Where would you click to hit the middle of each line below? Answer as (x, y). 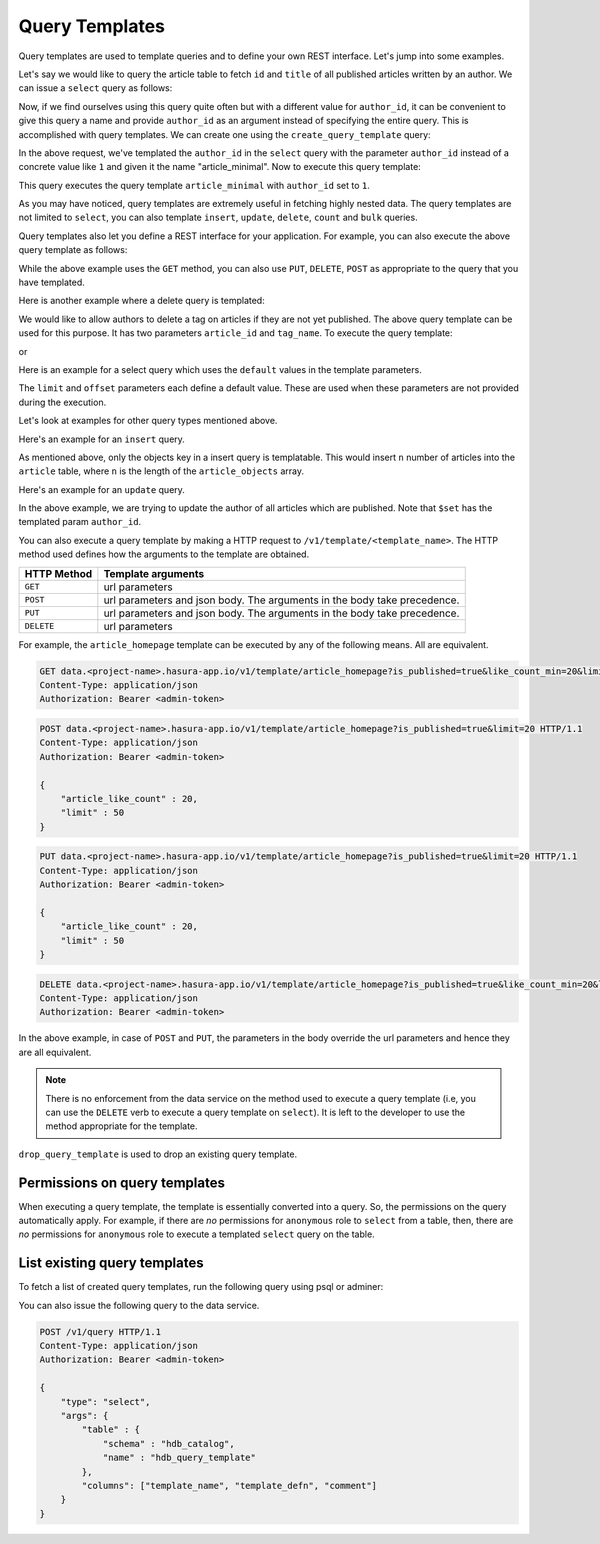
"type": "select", (105, 1401)
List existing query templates (111, 1263)
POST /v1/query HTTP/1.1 (100, 1331)
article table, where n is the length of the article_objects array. (161, 471)
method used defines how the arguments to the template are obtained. (164, 554)
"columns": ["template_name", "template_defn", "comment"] (229, 1485)
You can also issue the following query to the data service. (139, 1305)
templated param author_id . (80, 522)
